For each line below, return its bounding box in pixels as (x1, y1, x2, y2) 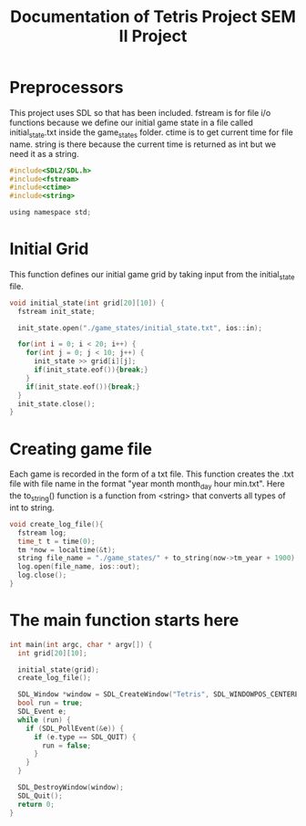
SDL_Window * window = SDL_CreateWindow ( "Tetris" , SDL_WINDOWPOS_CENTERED (17, 690, 303, 699)
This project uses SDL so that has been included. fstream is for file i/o (9, 107, 271, 118)
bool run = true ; (17, 698, 84, 708)
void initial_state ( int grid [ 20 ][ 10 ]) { (9, 298, 166, 308)
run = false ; (42, 741, 92, 750)
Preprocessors (9, 78, 124, 98)
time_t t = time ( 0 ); (17, 537, 96, 546)
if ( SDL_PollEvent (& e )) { (25, 724, 125, 733)
